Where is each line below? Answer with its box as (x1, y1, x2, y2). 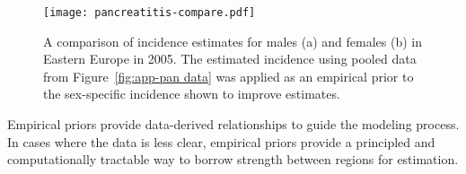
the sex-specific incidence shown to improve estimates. (43, 84, 340, 103)
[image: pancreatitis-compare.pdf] (43, 6, 256, 19)
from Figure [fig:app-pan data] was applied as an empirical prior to (43, 66, 414, 85)
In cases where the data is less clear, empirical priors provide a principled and (7, 132, 435, 151)
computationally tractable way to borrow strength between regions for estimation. (7, 150, 459, 169)
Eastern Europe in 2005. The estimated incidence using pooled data (43, 49, 417, 68)
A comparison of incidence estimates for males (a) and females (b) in (43, 31, 422, 50)
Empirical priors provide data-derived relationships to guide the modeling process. (7, 115, 460, 134)
